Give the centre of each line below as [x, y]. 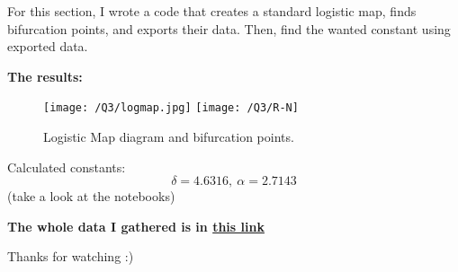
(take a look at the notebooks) [91, 196]
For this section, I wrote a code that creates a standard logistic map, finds [212, 11]
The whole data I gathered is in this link [136, 226]
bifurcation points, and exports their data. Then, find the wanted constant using [229, 28]
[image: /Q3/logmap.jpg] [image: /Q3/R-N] [171, 108]
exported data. [48, 46]
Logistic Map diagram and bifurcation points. [169, 137]
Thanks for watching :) [71, 256]
